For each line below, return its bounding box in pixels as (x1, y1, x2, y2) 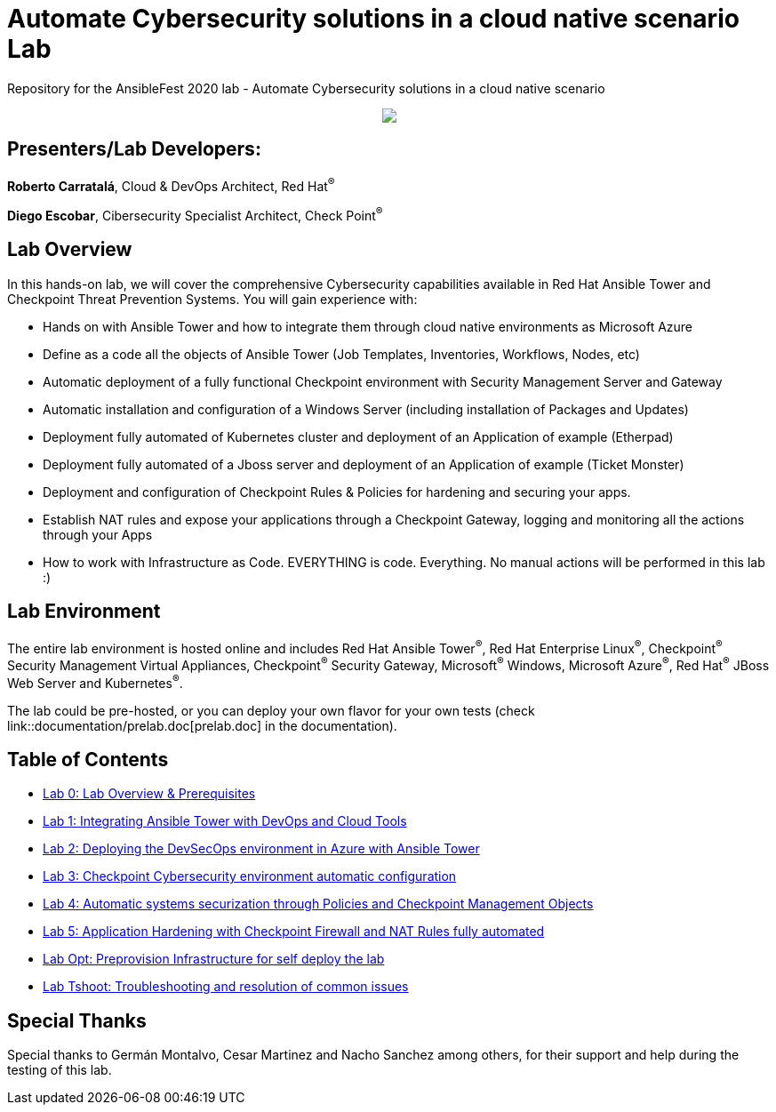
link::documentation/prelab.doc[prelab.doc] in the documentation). (7, 717, 397, 733)
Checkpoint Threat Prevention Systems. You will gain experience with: (7, 291, 418, 307)
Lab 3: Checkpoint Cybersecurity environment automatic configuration (43, 868, 457, 884)
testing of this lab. (7, 1062, 112, 1078)
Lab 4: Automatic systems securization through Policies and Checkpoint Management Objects (43, 896, 594, 912)
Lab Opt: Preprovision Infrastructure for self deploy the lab (43, 951, 385, 967)
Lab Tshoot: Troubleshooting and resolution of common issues (43, 979, 409, 995)
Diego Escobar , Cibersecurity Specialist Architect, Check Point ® (7, 205, 383, 223)
